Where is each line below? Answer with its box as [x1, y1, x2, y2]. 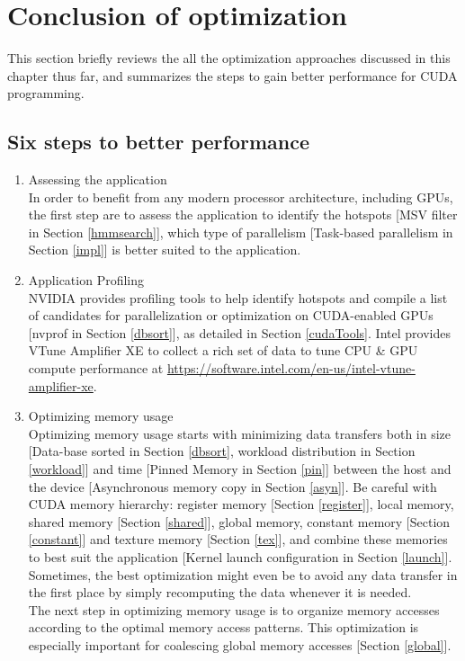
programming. [7, 84, 85, 103]
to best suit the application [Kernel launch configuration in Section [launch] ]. [28, 547, 452, 566]
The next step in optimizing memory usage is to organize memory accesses [28, 600, 440, 619]
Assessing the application [28, 170, 167, 189]
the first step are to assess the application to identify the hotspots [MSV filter [28, 205, 458, 224]
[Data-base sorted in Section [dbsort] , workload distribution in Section [28, 442, 416, 460]
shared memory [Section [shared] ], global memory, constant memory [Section [28, 512, 451, 531]
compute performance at [28, 359, 164, 378]
